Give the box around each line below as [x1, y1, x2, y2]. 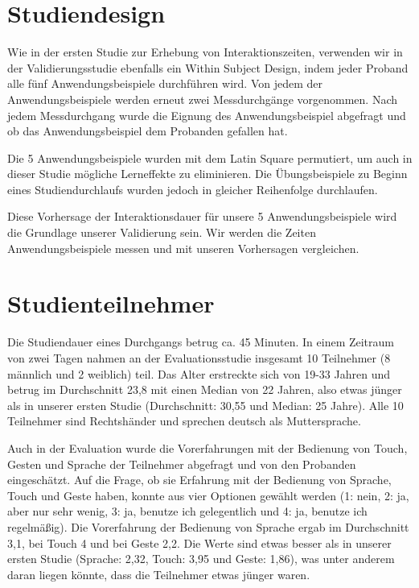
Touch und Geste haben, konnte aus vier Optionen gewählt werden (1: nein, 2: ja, [7, 487, 409, 503]
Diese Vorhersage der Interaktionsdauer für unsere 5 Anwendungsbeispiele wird [7, 208, 397, 225]
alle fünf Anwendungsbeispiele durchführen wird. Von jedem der [7, 75, 322, 92]
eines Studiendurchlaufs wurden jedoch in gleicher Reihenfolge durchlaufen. [7, 180, 378, 197]
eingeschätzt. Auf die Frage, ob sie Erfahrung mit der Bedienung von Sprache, [7, 471, 392, 488]
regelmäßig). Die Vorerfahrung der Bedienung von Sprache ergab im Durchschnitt [7, 518, 409, 535]
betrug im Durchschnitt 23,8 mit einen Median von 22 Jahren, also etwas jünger [7, 381, 402, 398]
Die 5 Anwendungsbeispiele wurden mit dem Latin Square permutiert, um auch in [7, 149, 413, 166]
